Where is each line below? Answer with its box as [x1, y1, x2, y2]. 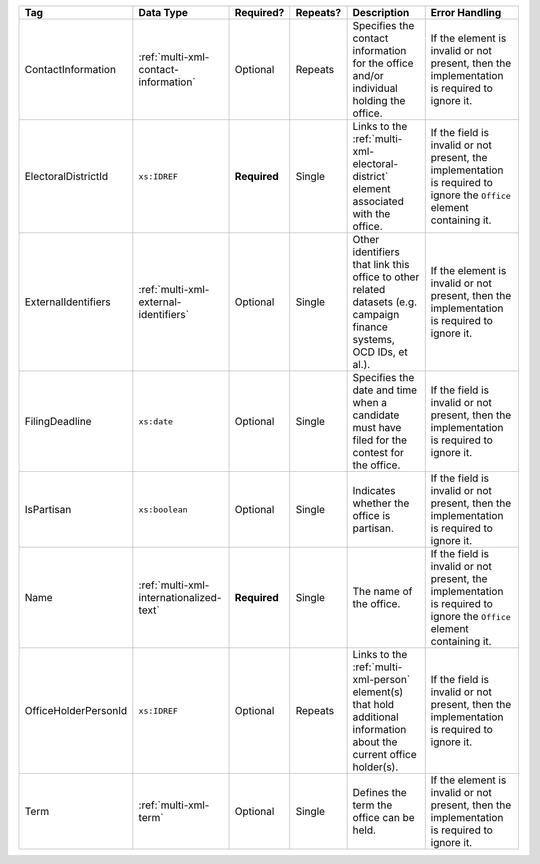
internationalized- [138, 591, 222, 604]
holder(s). [352, 760, 399, 774]
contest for [352, 446, 405, 459]
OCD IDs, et [352, 345, 409, 359]
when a [352, 396, 388, 409]
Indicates [352, 484, 396, 497]
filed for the [352, 433, 408, 447]
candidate [352, 408, 400, 422]
